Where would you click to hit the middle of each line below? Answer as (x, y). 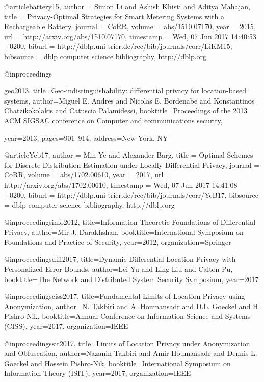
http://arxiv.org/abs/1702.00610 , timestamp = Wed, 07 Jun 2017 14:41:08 (121, 184)
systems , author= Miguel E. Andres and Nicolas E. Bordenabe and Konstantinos (129, 100)
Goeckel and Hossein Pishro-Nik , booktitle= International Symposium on (117, 363)
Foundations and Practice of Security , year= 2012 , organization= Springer (118, 241)
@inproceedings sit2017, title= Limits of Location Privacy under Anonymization (127, 343)
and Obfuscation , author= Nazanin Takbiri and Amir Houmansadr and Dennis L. (131, 353)
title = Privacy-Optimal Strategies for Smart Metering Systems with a (114, 16)
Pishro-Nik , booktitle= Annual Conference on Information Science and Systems (127, 316)
